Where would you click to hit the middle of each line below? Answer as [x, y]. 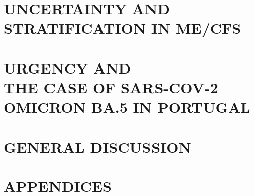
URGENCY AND [67, 67]
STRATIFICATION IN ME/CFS [122, 28]
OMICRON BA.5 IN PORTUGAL [127, 107]
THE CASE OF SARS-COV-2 [111, 87]
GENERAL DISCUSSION [97, 146]
